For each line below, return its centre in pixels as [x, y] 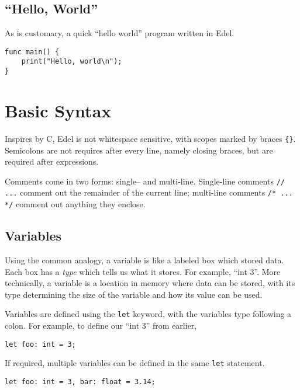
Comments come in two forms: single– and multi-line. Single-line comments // [145, 181]
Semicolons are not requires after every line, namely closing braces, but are [139, 150]
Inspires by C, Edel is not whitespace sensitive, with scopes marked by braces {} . [150, 138]
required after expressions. [52, 161]
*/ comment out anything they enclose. [75, 204]
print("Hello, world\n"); [72, 62]
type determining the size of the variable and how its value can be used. [134, 294]
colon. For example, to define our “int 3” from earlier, [101, 325]
